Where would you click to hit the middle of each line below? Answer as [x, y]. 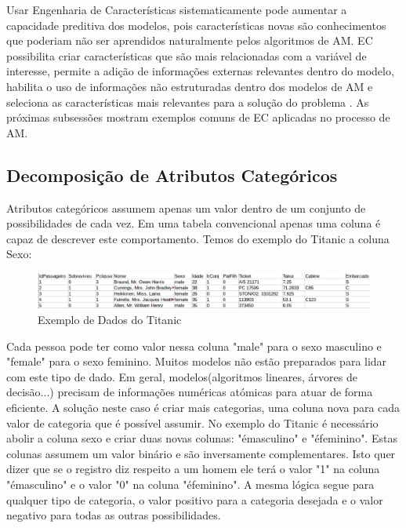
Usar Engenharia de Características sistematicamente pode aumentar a [177, 9]
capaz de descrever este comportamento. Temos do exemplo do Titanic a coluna [198, 238]
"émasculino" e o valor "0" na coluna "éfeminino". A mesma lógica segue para [190, 484]
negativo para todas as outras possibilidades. [114, 515]
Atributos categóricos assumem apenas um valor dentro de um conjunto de [186, 208]
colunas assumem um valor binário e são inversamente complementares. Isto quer [201, 453]
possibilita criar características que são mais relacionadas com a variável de [187, 55]
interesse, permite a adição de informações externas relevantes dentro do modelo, [200, 71]
